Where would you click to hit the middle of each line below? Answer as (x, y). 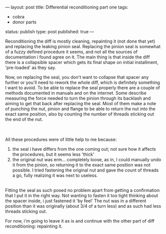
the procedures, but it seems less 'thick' (53, 154)
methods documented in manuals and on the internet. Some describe (76, 93)
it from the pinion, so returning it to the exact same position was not (81, 165)
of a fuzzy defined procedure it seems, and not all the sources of (71, 52)
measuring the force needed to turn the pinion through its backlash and (78, 98)
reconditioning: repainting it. (34, 226)
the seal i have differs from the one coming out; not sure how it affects (84, 149)
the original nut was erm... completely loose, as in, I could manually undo (87, 160)
